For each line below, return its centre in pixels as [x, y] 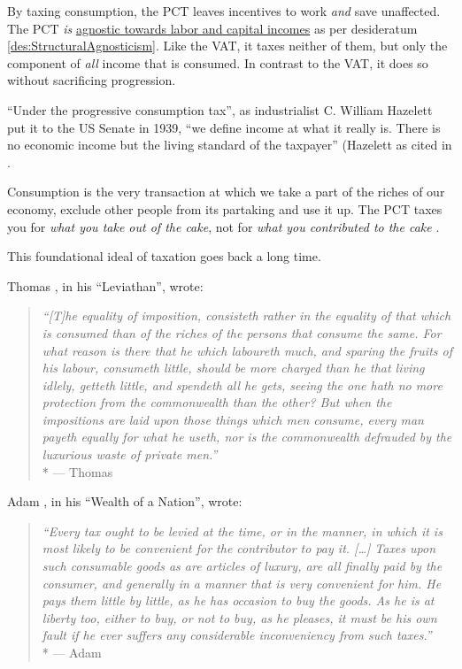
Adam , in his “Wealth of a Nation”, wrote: [125, 501]
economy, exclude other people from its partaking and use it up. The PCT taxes [225, 208]
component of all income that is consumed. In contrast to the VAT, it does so [218, 62]
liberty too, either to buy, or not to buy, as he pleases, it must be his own [239, 617]
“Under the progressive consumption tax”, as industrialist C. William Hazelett [220, 109]
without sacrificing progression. [92, 80]
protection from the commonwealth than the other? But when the [217, 402]
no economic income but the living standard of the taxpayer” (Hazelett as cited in [230, 145]
